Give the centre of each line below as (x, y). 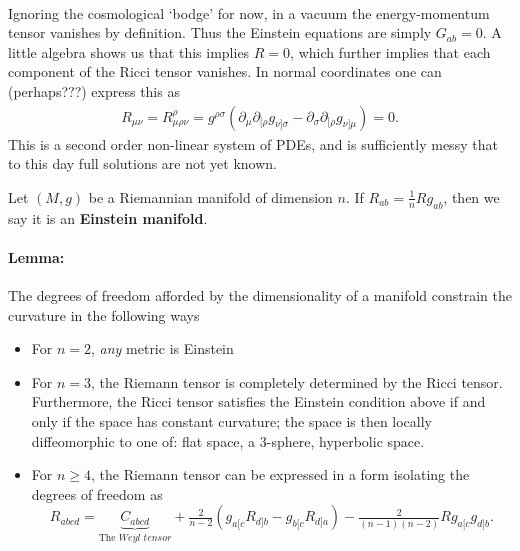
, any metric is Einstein (162, 348)
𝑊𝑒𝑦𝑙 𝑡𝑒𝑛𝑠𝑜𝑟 (145, 537)
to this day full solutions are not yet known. (143, 163)
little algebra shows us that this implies (129, 51)
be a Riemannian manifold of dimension (210, 196)
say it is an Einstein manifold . (108, 217)
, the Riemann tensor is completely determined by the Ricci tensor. (297, 381)
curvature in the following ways (104, 314)
